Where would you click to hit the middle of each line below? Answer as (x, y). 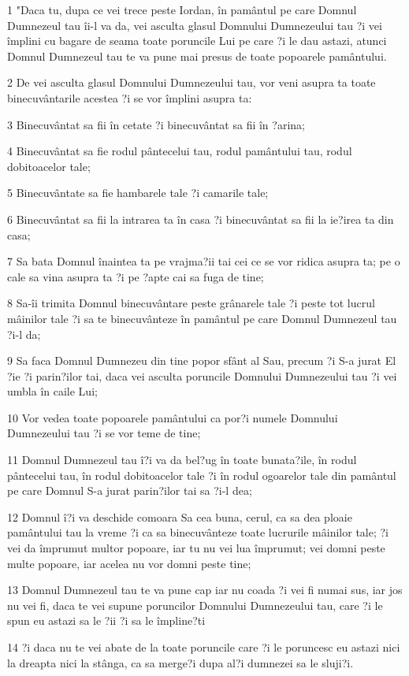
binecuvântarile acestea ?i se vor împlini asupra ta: (130, 97)
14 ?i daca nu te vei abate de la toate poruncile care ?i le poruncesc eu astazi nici (204, 647)
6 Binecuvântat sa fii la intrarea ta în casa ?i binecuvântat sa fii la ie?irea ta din (201, 219)
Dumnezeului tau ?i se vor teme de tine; (104, 433)
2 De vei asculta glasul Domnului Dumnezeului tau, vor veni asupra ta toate (191, 82)
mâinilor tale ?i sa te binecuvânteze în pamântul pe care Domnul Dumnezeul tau (202, 318)
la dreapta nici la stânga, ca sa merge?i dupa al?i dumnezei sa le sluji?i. (180, 662)
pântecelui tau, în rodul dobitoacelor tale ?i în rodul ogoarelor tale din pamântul (202, 475)
